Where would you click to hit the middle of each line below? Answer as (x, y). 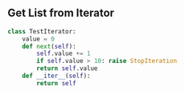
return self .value (67, 69)
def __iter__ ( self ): (56, 76)
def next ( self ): (49, 46)
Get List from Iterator (61, 13)
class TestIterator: (42, 31)
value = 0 (39, 39)
